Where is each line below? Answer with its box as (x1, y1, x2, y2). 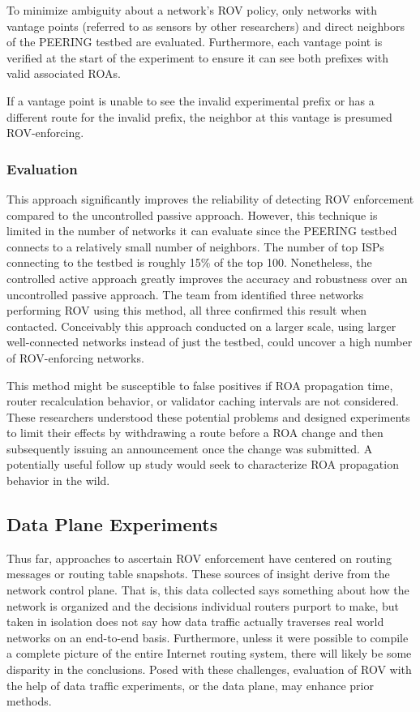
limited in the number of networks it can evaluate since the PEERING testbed (6, 222, 397, 239)
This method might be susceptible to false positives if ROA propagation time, (6, 376, 393, 393)
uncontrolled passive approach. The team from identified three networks (6, 285, 364, 302)
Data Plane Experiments (6, 512, 218, 537)
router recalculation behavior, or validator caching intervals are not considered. (6, 392, 399, 410)
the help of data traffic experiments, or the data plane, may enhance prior (6, 676, 374, 693)
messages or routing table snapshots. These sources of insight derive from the (6, 565, 390, 582)
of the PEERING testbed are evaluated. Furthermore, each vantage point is (6, 33, 383, 50)
